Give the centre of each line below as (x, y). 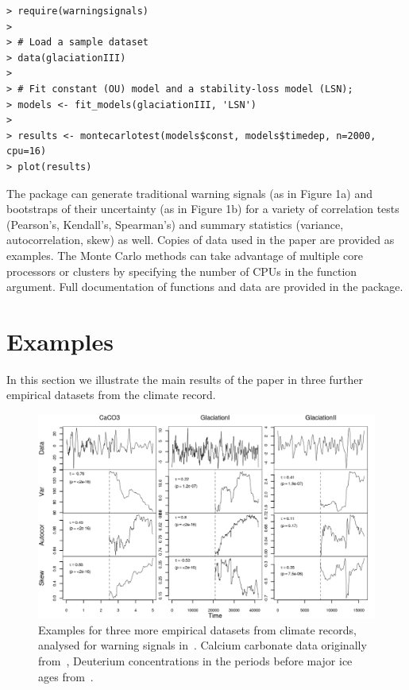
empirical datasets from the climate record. (111, 395)
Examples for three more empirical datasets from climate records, (197, 629)
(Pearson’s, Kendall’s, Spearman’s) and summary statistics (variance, (175, 224)
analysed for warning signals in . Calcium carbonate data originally (203, 645)
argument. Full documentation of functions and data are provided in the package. (205, 287)
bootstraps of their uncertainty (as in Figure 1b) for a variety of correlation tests (203, 209)
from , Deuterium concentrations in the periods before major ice (195, 660)
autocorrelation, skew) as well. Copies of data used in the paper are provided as (201, 240)
